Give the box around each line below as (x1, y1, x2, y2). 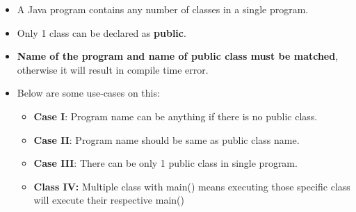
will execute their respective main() (33, 193, 184, 207)
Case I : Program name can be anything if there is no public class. (33, 108, 318, 123)
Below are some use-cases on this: (17, 85, 160, 100)
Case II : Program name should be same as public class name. (33, 132, 300, 147)
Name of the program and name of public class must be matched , (17, 49, 339, 63)
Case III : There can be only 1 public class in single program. (33, 156, 298, 170)
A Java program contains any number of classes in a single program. (17, 2, 309, 16)
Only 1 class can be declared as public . (17, 25, 186, 40)
